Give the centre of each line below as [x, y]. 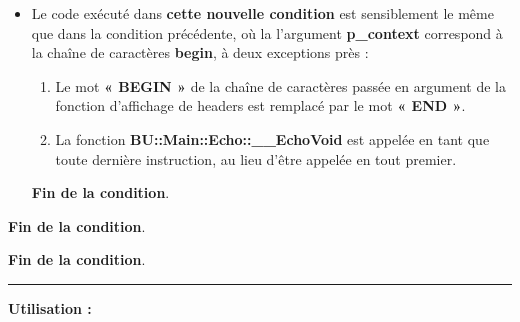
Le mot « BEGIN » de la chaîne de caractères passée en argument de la [280, 85]
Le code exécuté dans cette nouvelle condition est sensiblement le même [262, 13]
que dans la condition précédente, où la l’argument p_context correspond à [267, 32]
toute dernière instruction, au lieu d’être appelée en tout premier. [256, 158]
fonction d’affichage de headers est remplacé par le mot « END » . [260, 105]
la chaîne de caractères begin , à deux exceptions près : [200, 52]
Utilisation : [50, 307]
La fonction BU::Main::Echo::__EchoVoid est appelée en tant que [272, 138]
